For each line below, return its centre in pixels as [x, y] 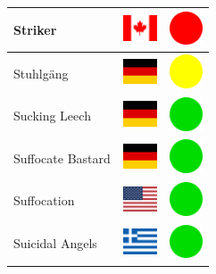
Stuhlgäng [41, 73]
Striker [35, 29]
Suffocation [44, 200]
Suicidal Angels [55, 243]
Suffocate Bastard [62, 158]
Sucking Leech [52, 116]
